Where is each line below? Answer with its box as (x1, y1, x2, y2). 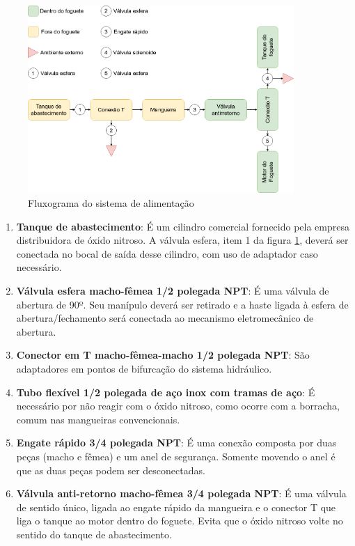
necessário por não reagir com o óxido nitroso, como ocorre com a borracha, (16, 398, 340, 413)
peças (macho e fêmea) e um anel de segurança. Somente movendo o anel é (16, 448, 336, 463)
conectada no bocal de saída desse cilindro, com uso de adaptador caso (16, 246, 318, 260)
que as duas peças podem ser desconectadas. (16, 462, 205, 477)
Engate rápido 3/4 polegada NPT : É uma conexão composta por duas (16, 435, 337, 450)
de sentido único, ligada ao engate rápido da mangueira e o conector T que (16, 499, 336, 514)
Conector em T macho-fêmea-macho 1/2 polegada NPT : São (16, 348, 310, 362)
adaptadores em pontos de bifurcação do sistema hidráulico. (16, 361, 272, 375)
